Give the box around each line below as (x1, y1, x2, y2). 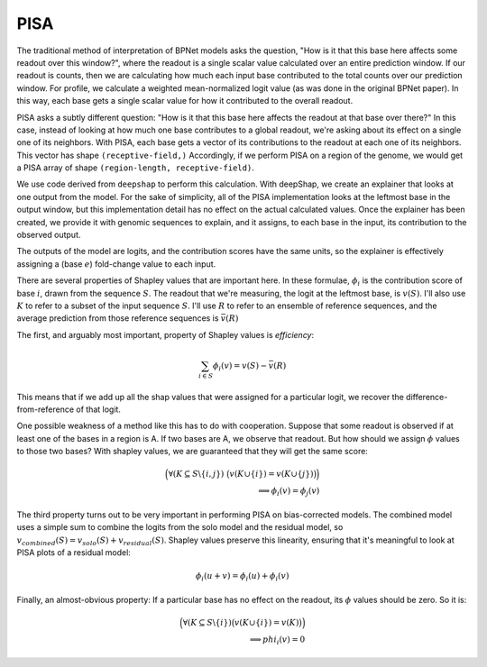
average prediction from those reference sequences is (16, 313, 219, 324)
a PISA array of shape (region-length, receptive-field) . (16, 162, 254, 173)
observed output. (16, 230, 81, 241)
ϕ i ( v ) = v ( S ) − (212, 361, 268, 373)
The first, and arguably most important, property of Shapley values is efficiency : (16, 329, 315, 340)
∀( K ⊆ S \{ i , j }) (168, 469, 225, 480)
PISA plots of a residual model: (16, 546, 131, 558)
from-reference (16, 404, 75, 415)
